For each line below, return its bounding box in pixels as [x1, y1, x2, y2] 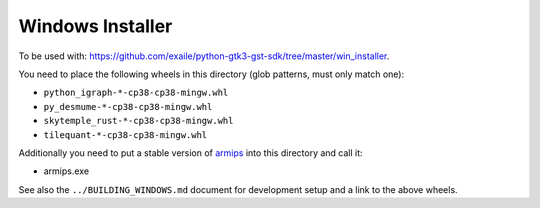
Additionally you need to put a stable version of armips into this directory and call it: [18, 146, 364, 159]
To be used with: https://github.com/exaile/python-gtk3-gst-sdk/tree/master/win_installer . [18, 50, 390, 62]
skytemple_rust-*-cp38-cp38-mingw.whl [43, 115, 234, 127]
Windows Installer [18, 15, 173, 37]
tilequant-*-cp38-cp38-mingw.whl [43, 129, 208, 140]
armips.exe [43, 165, 90, 177]
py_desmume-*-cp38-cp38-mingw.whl [43, 101, 213, 112]
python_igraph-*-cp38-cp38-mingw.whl [43, 87, 229, 99]
